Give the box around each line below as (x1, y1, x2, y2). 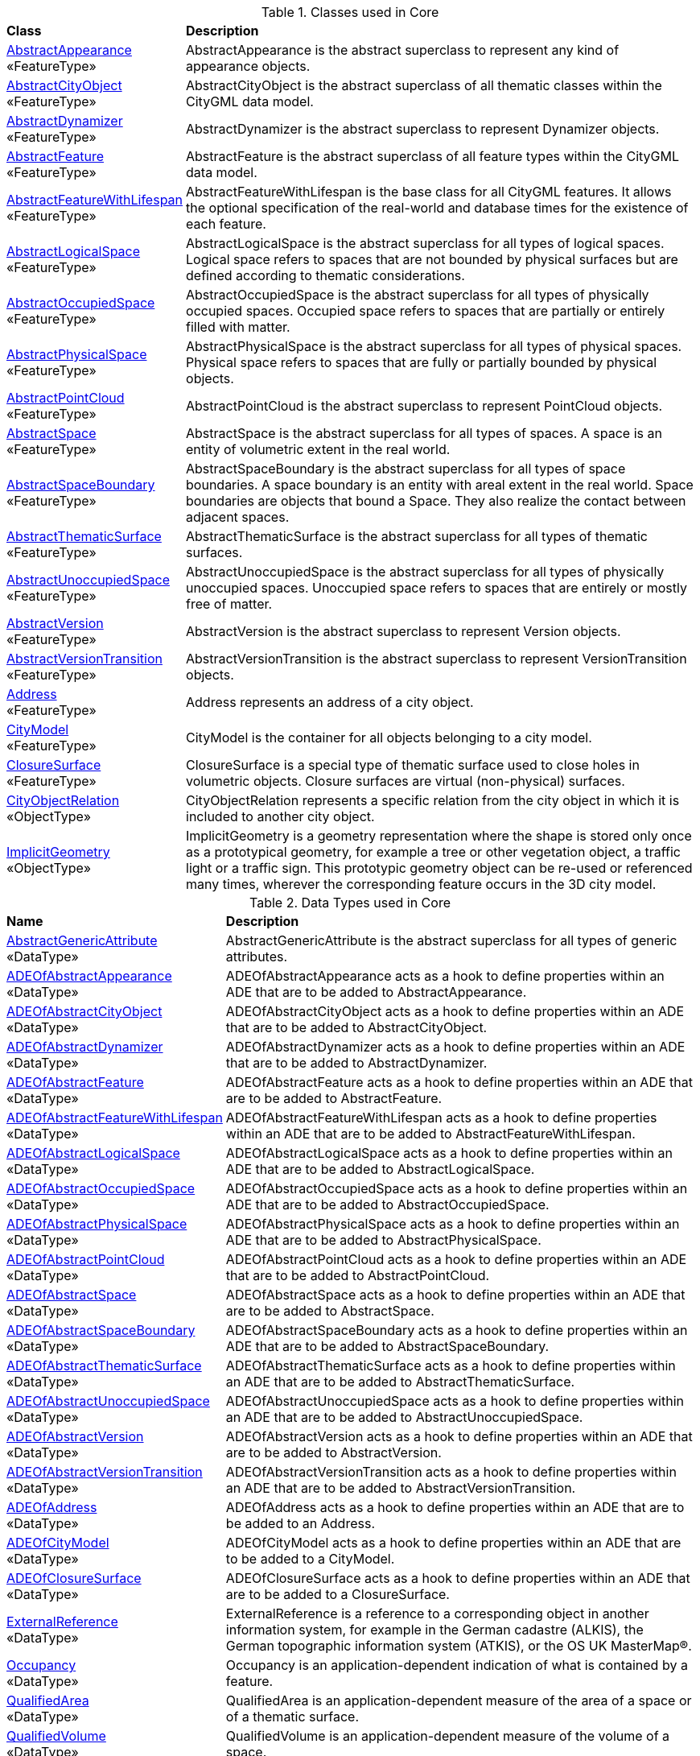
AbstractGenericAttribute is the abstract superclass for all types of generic (225, 932, 677, 948)
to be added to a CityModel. (225, 1551, 395, 1567)
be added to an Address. (225, 1515, 375, 1531)
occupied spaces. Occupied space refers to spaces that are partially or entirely (186, 303, 665, 319)
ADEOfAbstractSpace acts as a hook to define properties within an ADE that (225, 1287, 686, 1303)
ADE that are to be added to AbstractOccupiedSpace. (225, 1196, 550, 1213)
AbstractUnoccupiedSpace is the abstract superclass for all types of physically (186, 564, 665, 580)
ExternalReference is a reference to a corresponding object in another (225, 1605, 649, 1622)
